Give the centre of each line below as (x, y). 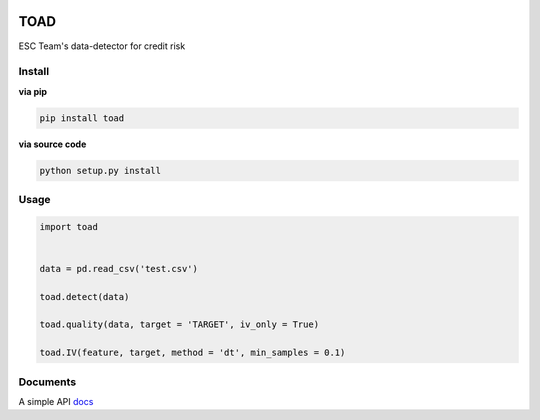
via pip (33, 91)
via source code (52, 144)
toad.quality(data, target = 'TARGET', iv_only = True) (179, 324)
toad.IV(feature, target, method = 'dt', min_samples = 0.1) (192, 353)
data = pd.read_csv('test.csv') (119, 268)
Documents (47, 382)
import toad (69, 226)
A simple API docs (56, 401)
